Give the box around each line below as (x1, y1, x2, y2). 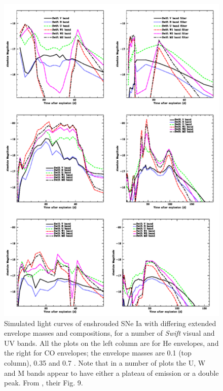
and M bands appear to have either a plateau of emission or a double (4, 367, 219, 378)
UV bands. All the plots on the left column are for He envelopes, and (4, 337, 219, 348)
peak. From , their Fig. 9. (4, 377, 83, 388)
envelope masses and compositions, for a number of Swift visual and (4, 328, 215, 338)
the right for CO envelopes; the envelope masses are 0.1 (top (4, 347, 192, 358)
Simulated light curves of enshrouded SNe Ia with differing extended (4, 317, 216, 328)
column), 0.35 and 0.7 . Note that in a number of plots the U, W (4, 357, 206, 368)
